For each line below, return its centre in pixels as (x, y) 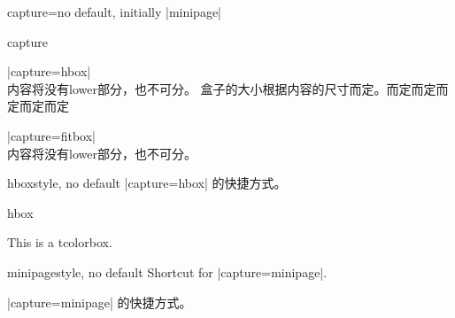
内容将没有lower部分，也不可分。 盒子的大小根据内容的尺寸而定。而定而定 (222, 88)
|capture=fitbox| (52, 135)
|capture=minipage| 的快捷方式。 (100, 302)
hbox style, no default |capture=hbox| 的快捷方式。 (147, 183)
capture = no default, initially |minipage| (115, 12)
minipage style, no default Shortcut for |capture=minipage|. (167, 271)
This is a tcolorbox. (60, 242)
